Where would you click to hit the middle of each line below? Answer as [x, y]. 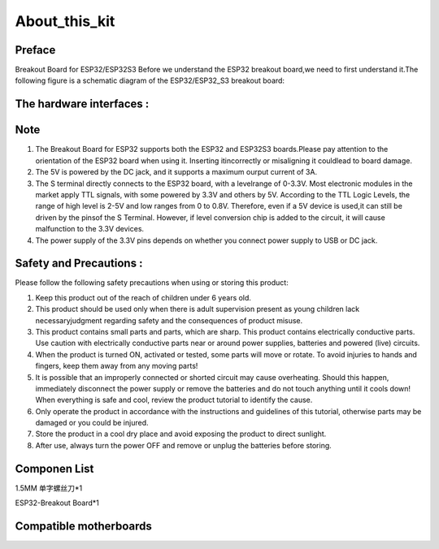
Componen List [54, 468]
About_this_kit [65, 21]
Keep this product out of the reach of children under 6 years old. [143, 297]
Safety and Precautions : [79, 264]
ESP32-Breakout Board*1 [57, 503]
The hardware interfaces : [82, 104]
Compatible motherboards [83, 526]
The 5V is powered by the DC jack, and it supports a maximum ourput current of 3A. [176, 172]
